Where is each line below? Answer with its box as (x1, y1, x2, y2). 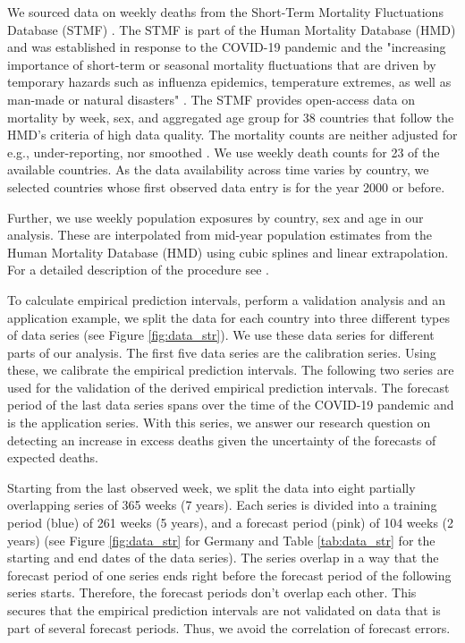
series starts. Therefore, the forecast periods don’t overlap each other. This (7, 583, 417, 602)
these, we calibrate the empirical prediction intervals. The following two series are (7, 360, 454, 379)
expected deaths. (7, 448, 98, 467)
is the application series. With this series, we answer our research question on (7, 413, 431, 432)
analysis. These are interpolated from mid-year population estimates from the (7, 225, 433, 244)
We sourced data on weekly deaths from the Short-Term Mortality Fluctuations (7, 3, 444, 21)
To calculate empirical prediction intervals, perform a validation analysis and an (7, 290, 446, 309)
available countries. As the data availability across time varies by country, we (7, 160, 429, 179)
